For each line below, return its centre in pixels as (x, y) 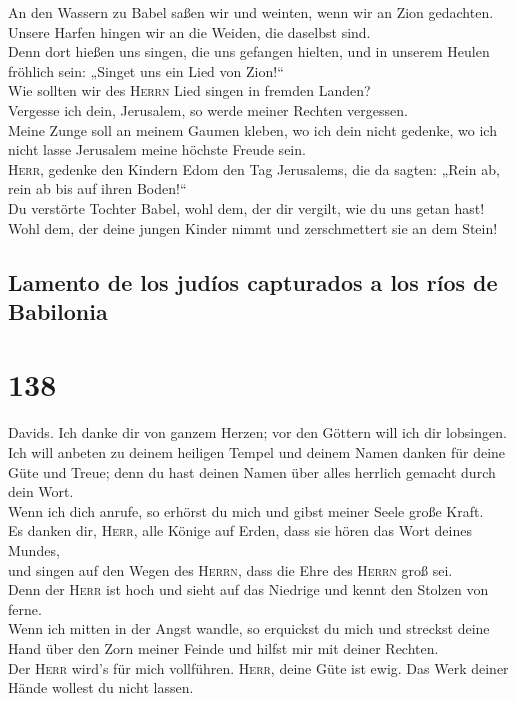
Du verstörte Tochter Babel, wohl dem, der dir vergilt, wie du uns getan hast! (246, 207)
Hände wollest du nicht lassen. (101, 687)
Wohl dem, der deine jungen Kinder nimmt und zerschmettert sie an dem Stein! (253, 227)
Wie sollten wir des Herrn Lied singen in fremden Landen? (189, 90)
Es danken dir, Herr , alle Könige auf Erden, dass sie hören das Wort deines (240, 530)
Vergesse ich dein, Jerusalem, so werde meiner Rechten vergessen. (208, 109)
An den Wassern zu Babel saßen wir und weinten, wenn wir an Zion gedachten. (251, 12)
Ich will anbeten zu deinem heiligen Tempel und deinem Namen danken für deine (257, 452)
